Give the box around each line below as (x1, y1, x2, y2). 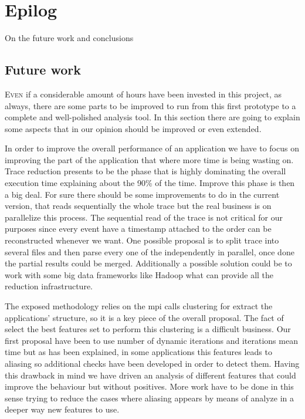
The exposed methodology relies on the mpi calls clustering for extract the (5, 300, 273, 312)
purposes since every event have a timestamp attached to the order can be (5, 222, 272, 235)
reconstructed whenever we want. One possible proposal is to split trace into (5, 234, 279, 246)
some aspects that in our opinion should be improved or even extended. (5, 122, 262, 134)
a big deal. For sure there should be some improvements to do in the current (5, 188, 280, 200)
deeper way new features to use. (5, 403, 120, 415)
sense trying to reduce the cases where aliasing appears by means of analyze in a (5, 391, 294, 404)
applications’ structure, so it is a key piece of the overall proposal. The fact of (5, 311, 284, 323)
